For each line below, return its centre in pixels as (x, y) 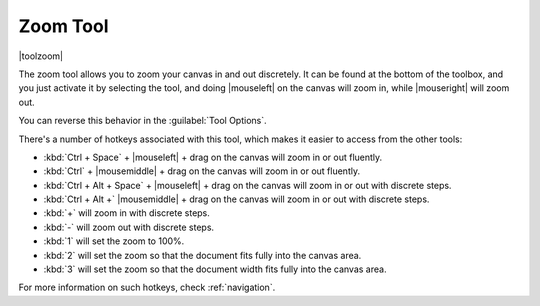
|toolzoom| (41, 56)
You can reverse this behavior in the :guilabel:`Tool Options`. (142, 121)
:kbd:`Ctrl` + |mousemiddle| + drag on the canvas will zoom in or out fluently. (201, 171)
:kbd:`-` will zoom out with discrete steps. (129, 227)
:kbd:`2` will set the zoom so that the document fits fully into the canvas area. (202, 255)
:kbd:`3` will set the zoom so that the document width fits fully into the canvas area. (215, 269)
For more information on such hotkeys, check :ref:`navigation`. (147, 287)
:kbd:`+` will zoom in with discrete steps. (126, 213)
